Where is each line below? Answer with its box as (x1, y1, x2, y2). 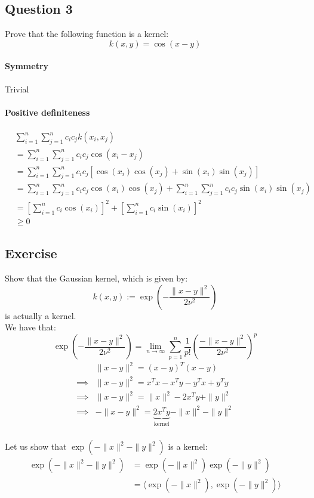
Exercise (5, 244, 57, 262)
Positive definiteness (5, 106, 90, 118)
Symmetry (5, 60, 49, 72)
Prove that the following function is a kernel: (5, 27, 169, 40)
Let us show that (5, 440, 67, 453)
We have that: (5, 321, 56, 333)
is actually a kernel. (5, 309, 76, 321)
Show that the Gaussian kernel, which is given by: (5, 272, 188, 284)
